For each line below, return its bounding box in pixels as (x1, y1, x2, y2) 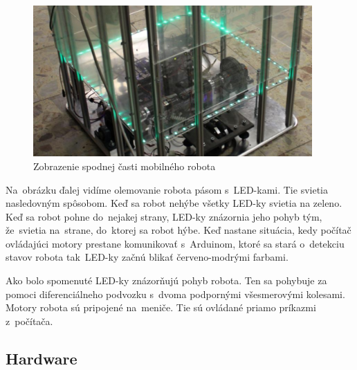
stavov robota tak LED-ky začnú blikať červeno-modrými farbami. (6, 250, 289, 264)
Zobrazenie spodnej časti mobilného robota (33, 158, 216, 173)
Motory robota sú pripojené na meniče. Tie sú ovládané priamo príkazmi (6, 300, 316, 315)
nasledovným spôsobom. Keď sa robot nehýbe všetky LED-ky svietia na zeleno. (6, 196, 342, 210)
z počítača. (6, 313, 53, 328)
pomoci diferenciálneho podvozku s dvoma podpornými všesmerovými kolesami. (6, 286, 345, 301)
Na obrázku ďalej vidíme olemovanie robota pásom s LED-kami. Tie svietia (6, 182, 328, 196)
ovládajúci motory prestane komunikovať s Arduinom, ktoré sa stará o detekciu (6, 236, 345, 250)
